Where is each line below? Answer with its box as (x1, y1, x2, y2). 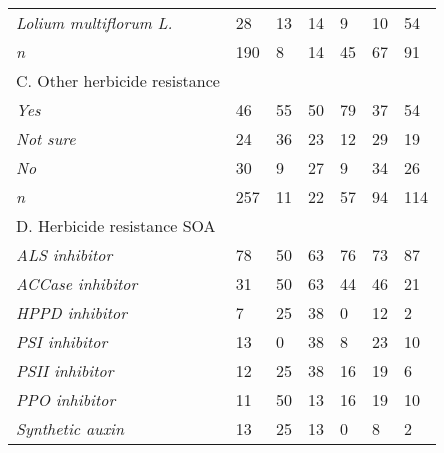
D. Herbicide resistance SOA (16, 214, 216, 237)
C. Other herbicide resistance (16, 69, 220, 92)
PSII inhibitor (16, 359, 114, 382)
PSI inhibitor (16, 330, 108, 353)
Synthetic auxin (16, 417, 125, 440)
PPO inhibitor (16, 388, 116, 411)
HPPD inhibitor (16, 301, 127, 324)
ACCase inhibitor (16, 272, 138, 295)
